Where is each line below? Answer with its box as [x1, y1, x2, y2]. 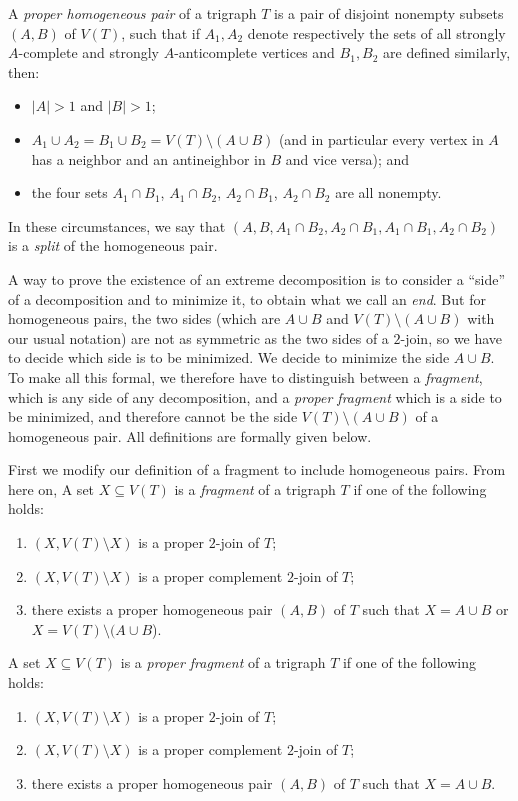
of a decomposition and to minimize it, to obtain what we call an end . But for [8, 288, 486, 309]
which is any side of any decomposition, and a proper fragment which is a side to [8, 386, 502, 407]
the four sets [31, 182, 108, 203]
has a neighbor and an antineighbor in [31, 148, 266, 169]
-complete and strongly [18, 42, 160, 63]
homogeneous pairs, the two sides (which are [8, 308, 281, 329]
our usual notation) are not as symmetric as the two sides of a [8, 327, 389, 348]
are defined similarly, [383, 42, 511, 63]
